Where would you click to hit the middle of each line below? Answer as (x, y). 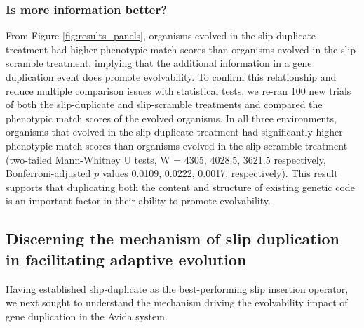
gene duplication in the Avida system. (87, 316)
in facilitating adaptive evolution (126, 259)
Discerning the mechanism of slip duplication (173, 238)
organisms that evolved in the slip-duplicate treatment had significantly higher (174, 132)
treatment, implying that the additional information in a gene (179, 63)
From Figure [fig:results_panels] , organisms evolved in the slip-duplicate (161, 35)
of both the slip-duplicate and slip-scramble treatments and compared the (164, 104)
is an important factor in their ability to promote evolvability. (138, 201)
